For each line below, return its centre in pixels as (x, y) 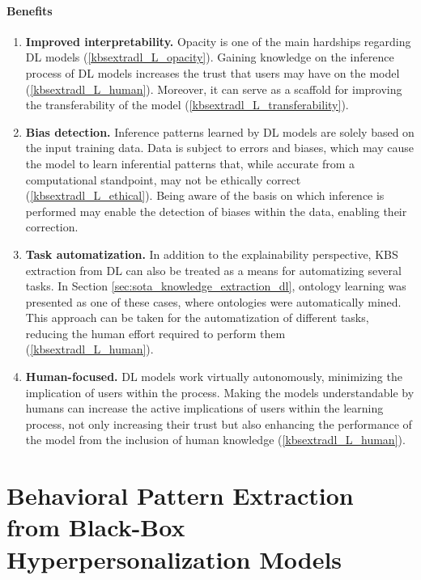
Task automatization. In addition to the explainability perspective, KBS (212, 254)
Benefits (30, 10)
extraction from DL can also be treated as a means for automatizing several (213, 270)
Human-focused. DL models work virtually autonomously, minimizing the (214, 377)
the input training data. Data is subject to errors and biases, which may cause (219, 148)
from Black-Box (96, 527)
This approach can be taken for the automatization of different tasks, (197, 318)
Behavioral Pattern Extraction (180, 495)
